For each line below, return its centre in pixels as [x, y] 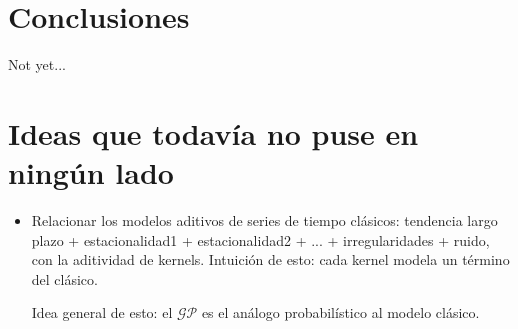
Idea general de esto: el [102, 312]
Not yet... [37, 64]
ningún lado [91, 172]
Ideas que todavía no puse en [213, 132]
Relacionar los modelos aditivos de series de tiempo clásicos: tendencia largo [264, 220]
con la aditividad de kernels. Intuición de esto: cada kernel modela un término [270, 259]
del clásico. [64, 278]
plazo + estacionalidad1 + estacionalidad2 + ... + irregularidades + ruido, [260, 239]
